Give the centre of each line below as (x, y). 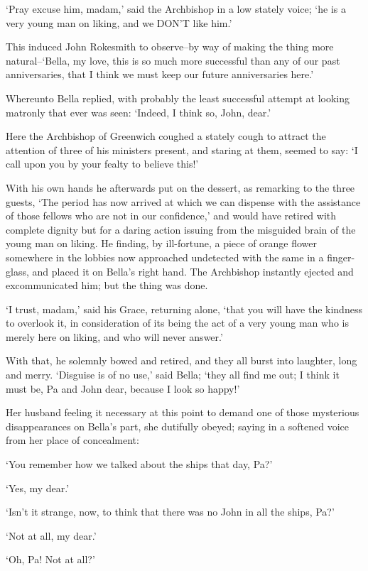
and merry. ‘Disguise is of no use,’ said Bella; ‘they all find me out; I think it (173, 375)
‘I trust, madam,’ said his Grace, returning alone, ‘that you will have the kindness (184, 309)
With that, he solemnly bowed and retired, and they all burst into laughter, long (182, 360)
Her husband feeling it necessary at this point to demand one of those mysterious (183, 412)
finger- (341, 257)
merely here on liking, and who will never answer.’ (114, 336)
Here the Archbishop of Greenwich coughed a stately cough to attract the (166, 136)
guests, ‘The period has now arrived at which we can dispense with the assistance (183, 201)
